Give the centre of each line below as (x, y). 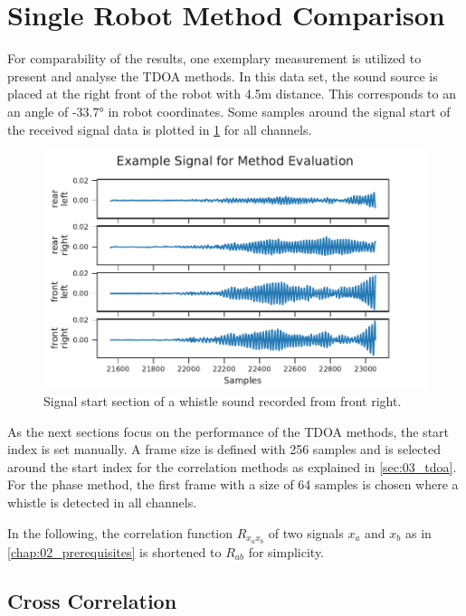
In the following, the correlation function (120, 532)
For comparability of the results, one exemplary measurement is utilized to (214, 58)
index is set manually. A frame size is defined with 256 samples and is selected (224, 449)
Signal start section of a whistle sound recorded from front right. (223, 401)
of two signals (306, 532)
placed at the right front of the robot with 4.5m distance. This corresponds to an (232, 94)
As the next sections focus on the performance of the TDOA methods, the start (228, 431)
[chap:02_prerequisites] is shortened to (114, 551)
